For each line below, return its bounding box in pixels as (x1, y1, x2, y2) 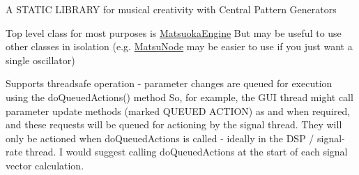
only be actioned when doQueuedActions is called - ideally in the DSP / (6, 130, 314, 145)
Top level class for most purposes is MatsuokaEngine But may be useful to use (6, 25, 342, 40)
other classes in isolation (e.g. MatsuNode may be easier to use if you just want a (6, 39, 353, 54)
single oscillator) (6, 52, 75, 67)
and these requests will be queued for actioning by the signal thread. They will (6, 117, 342, 132)
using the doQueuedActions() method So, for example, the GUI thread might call (6, 89, 353, 104)
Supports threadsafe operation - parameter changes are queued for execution (6, 76, 333, 91)
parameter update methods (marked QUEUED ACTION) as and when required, (6, 103, 351, 118)
